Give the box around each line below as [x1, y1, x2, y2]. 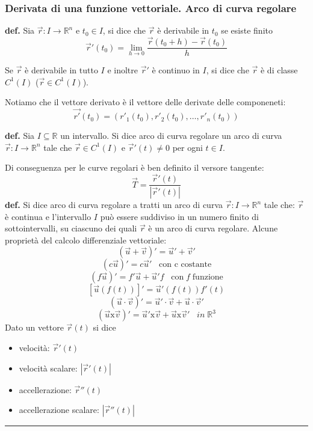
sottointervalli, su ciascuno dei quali [5, 222, 137, 234]
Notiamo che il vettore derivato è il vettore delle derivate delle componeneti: [5, 96, 286, 108]
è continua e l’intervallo [5, 210, 91, 222]
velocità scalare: [19, 361, 78, 374]
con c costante [159, 260, 212, 269]
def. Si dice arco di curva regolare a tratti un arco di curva [5, 198, 223, 210]
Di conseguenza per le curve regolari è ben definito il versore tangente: [5, 161, 264, 174]
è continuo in [152, 64, 200, 76]
